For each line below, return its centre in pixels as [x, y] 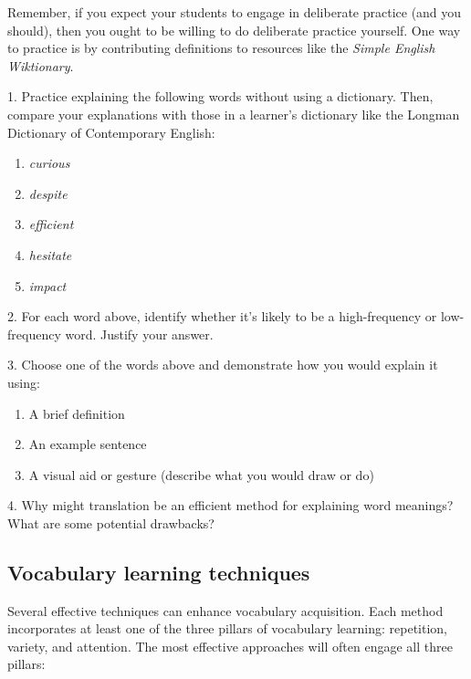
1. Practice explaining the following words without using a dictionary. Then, [220, 96]
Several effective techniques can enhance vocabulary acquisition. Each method [225, 610]
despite [48, 193]
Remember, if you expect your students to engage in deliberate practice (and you [235, 12]
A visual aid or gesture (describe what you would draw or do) [201, 474]
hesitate [50, 254]
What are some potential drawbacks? [111, 522]
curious [49, 163]
